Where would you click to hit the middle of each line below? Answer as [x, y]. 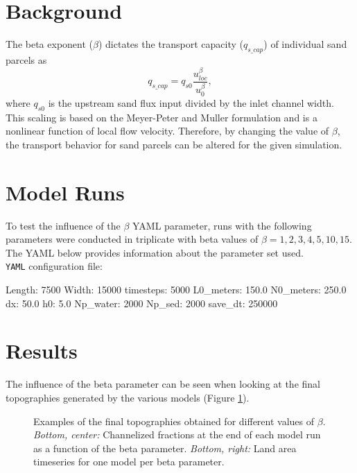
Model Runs [65, 192]
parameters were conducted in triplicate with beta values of [132, 239]
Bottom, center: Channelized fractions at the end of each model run [177, 435]
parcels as [26, 59]
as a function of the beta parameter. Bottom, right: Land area [165, 448]
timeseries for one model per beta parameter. [129, 462]
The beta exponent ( [49, 44]
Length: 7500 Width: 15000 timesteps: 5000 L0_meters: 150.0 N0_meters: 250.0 [176, 289]
